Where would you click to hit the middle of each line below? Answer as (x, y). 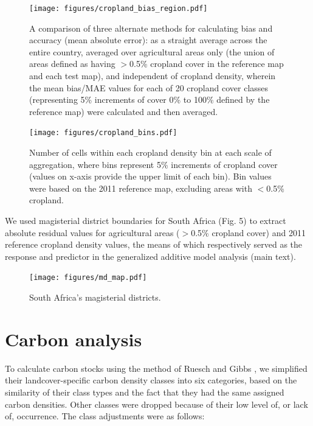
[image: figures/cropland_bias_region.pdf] (119, 9)
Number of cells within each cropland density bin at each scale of (150, 152)
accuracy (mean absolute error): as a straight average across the (148, 40)
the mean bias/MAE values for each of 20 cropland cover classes (149, 87)
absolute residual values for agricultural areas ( (92, 232)
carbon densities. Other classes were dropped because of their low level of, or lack (156, 404)
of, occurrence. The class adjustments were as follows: (105, 416)
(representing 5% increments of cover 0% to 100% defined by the (150, 100)
